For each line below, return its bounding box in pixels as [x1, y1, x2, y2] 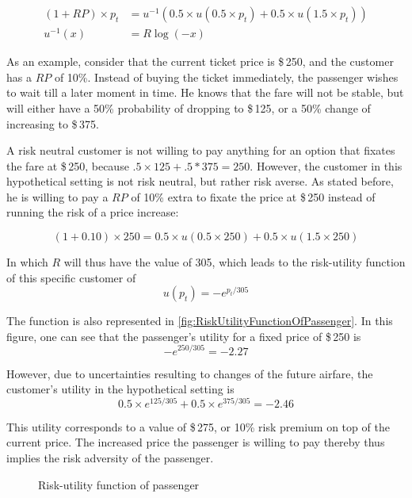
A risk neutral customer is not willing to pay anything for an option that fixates [6, 142, 395, 159]
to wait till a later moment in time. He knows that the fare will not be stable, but [6, 84, 404, 101]
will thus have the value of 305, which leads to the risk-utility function [63, 254, 406, 270]
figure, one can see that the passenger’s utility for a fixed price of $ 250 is [6, 328, 361, 344]
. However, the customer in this [250, 157, 402, 174]
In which [6, 254, 48, 270]
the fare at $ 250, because [6, 157, 129, 174]
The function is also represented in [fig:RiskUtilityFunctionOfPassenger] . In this [6, 312, 393, 329]
